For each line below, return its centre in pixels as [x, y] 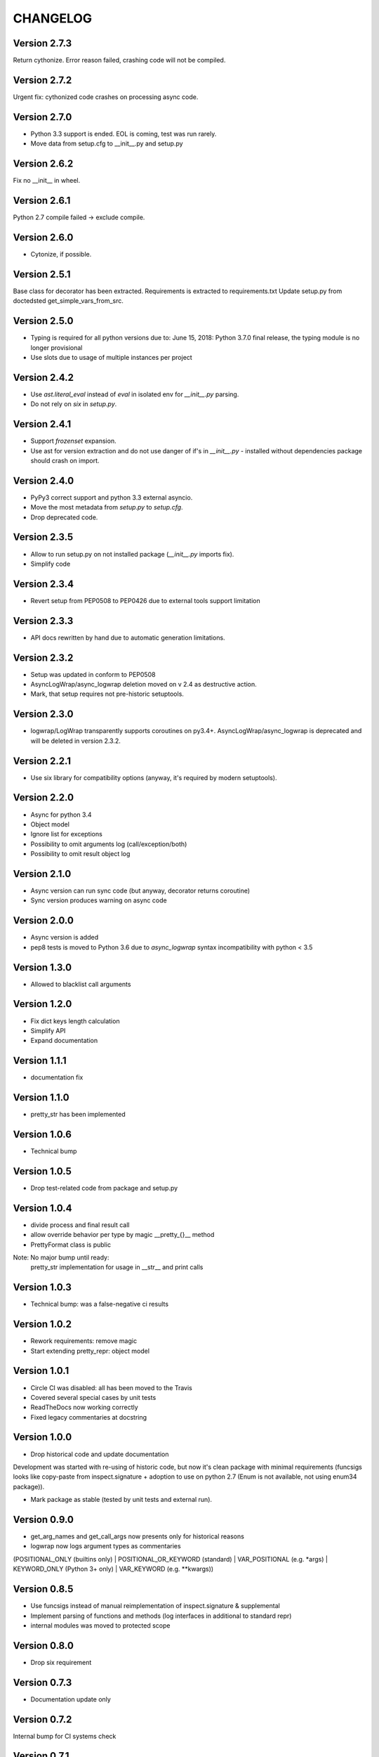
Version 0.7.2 [42, 1719]
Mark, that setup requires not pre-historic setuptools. [107, 694]
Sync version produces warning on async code [99, 900]
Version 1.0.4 [43, 1208]
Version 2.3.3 [43, 621]
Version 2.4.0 [44, 480]
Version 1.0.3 [42, 1287]
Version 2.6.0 [43, 237]
